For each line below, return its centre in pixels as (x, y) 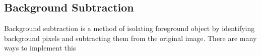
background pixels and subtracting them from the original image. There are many (130, 38)
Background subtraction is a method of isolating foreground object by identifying (129, 28)
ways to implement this (40, 48)
